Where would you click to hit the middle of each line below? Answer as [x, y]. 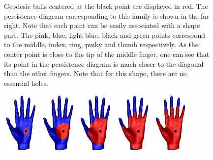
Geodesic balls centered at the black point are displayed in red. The [106, 6]
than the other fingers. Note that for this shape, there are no [95, 73]
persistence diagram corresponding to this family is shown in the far [106, 15]
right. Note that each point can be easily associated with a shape [102, 25]
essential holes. [26, 83]
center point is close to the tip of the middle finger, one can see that [107, 54]
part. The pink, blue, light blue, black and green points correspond [105, 35]
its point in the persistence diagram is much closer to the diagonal [104, 64]
